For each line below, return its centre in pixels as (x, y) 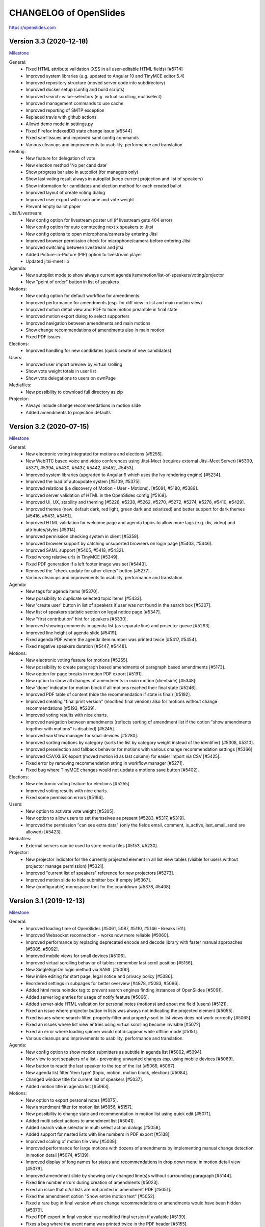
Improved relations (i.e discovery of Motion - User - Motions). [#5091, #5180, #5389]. (112, 488)
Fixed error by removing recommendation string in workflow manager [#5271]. (105, 763)
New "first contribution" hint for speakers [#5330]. (77, 619)
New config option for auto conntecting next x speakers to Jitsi (89, 227)
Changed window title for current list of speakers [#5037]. (84, 1079)
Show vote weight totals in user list (61, 371)
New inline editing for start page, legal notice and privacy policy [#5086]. (100, 976)
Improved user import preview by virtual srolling (74, 364)
